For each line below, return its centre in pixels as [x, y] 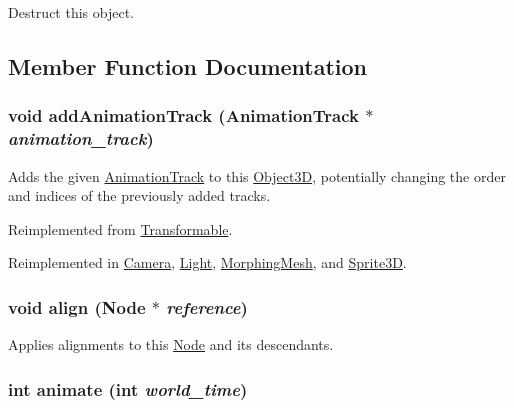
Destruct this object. [71, 12]
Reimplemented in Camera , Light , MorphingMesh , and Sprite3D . [207, 262]
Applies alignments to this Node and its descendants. [171, 344]
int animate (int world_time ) [128, 388]
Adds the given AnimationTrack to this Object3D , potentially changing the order [257, 175]
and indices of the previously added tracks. [139, 195]
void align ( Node [77, 306]
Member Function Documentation [188, 65]
